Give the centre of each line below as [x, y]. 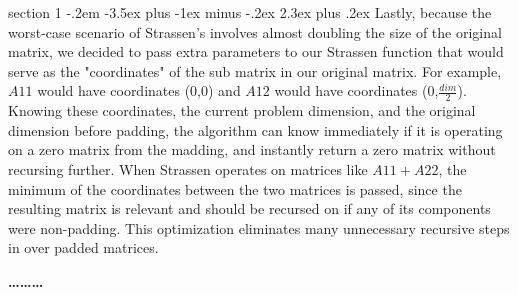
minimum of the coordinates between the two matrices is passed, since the [235, 188]
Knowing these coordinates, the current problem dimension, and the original [242, 110]
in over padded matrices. [83, 247]
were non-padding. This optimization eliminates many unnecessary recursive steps [259, 227]
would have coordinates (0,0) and [139, 90]
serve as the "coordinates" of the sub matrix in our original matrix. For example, [255, 70]
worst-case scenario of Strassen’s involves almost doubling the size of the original [255, 31]
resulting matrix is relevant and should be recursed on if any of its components [249, 208]
